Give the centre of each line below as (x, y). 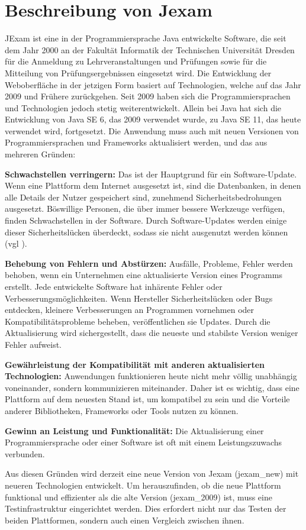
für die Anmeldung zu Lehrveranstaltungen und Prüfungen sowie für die (136, 61)
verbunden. (25, 453)
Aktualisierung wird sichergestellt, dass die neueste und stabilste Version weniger (152, 333)
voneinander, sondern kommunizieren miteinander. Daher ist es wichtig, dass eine (152, 387)
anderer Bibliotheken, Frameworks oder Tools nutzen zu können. (122, 410)
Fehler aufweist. (33, 344)
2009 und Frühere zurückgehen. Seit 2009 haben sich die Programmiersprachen (148, 96)
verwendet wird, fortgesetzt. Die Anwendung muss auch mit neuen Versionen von (152, 130)
